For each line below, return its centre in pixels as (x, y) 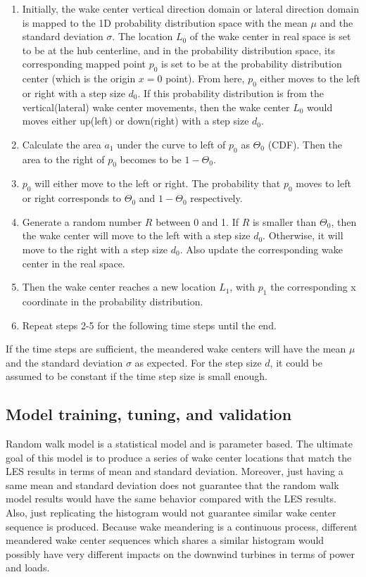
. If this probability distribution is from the (231, 93)
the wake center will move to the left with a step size (136, 235)
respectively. (216, 198)
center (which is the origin (79, 78)
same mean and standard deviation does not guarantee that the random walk (172, 484)
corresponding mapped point (84, 64)
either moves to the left (310, 78)
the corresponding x (313, 287)
